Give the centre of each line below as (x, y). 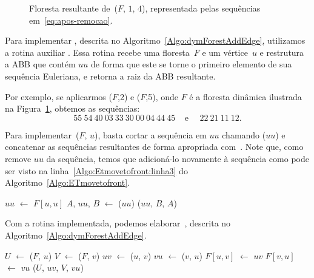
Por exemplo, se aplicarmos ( (58, 96)
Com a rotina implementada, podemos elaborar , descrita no (118, 223)
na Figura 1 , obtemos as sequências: (72, 108)
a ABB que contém (40, 64)
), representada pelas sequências (201, 8)
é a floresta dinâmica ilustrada (246, 96)
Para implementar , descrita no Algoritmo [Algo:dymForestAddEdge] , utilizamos (155, 40)
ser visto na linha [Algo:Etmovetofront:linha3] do (96, 170)
